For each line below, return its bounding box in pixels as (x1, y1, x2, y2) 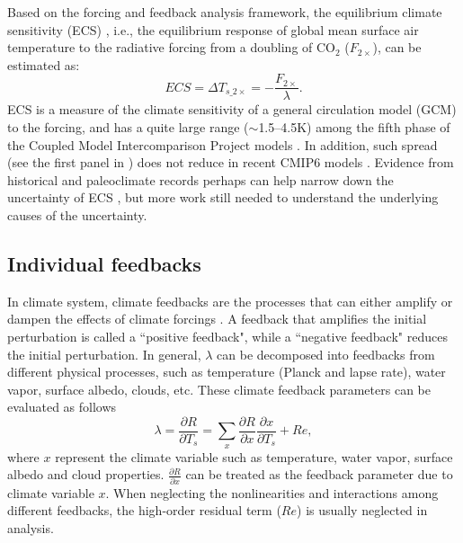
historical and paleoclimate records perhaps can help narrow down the (7, 170, 394, 189)
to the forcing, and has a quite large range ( (7, 118, 249, 137)
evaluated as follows (7, 397, 117, 416)
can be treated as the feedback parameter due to (185, 465, 453, 484)
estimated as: (7, 55, 80, 74)
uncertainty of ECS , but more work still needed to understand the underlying (7, 188, 439, 207)
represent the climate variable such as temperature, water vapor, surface (55, 447, 453, 466)
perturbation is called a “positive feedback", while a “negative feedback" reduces (7, 326, 448, 345)
